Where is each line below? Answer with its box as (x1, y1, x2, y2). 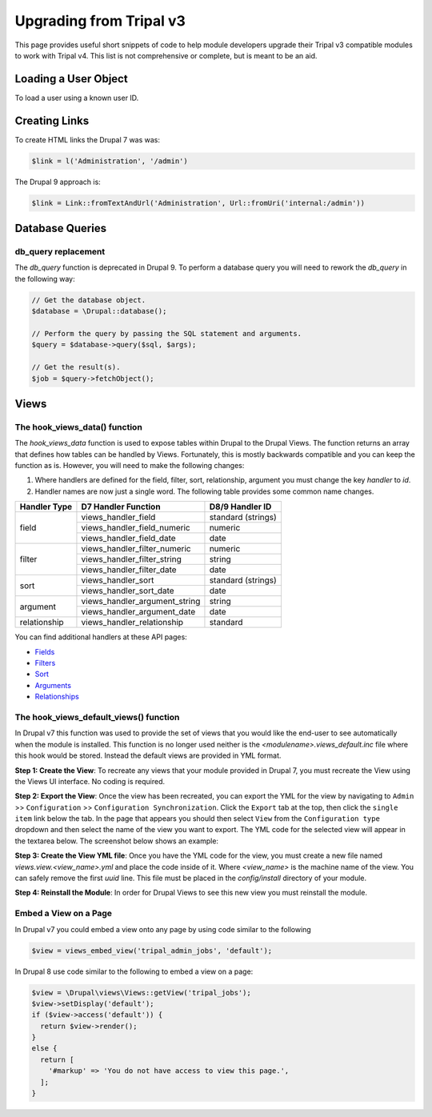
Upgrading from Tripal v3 (14, 12, 186, 30)
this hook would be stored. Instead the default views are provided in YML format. (14, 751, 282, 760)
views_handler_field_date (81, 533, 176, 544)
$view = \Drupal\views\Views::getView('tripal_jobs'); (31, 988, 251, 997)
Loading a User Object (14, 72, 128, 86)
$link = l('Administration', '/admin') (31, 156, 188, 166)
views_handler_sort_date (81, 585, 175, 596)
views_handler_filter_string (81, 554, 182, 565)
